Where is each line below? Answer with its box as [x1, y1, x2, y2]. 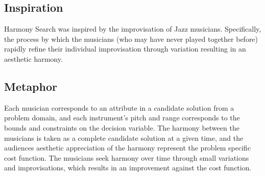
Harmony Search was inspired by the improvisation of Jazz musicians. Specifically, [4, 23, 261, 34]
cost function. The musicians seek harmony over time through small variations [4, 152, 249, 163]
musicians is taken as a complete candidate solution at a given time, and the [4, 132, 244, 143]
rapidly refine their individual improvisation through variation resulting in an [4, 43, 246, 54]
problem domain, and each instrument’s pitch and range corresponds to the [4, 112, 240, 123]
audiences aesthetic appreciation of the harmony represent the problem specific [4, 142, 251, 153]
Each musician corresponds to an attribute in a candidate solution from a [4, 102, 234, 113]
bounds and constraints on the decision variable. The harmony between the [4, 122, 239, 133]
